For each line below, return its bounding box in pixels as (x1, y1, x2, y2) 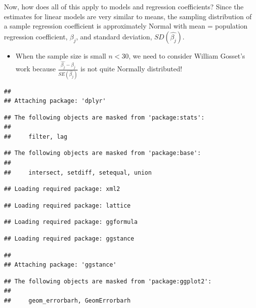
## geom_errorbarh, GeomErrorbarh (4, 297, 131, 305)
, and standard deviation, (76, 31, 152, 41)
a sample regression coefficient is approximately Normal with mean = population (4, 21, 248, 31)
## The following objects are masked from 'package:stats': (4, 114, 205, 121)
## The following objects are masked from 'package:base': (4, 150, 201, 157)
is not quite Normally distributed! (80, 63, 182, 74)
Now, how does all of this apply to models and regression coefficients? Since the (4, 1, 244, 11)
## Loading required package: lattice (4, 202, 131, 209)
